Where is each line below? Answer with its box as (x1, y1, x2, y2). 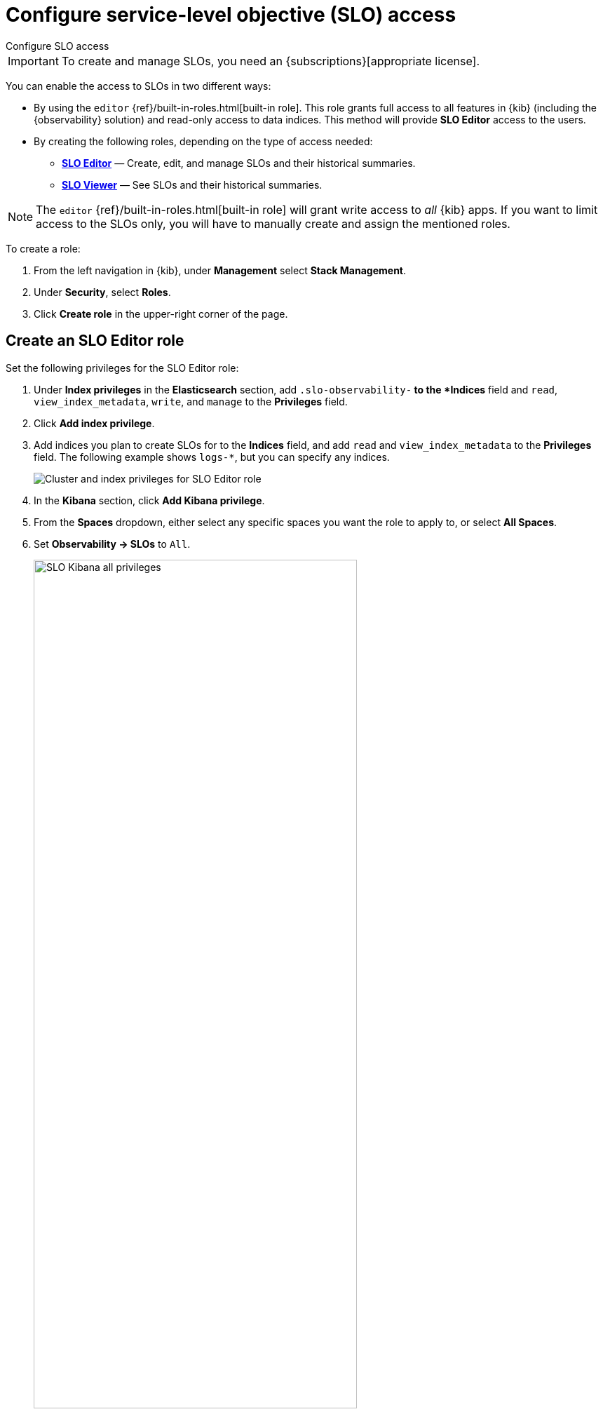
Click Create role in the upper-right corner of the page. (34, 307, 288, 320)
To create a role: (6, 242, 81, 255)
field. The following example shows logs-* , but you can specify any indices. (34, 450, 390, 463)
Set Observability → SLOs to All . (34, 537, 191, 550)
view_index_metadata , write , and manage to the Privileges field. (34, 395, 348, 408)
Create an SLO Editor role (6, 332, 184, 350)
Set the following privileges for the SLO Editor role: (6, 361, 239, 374)
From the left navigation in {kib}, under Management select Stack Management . (34, 264, 407, 276)
